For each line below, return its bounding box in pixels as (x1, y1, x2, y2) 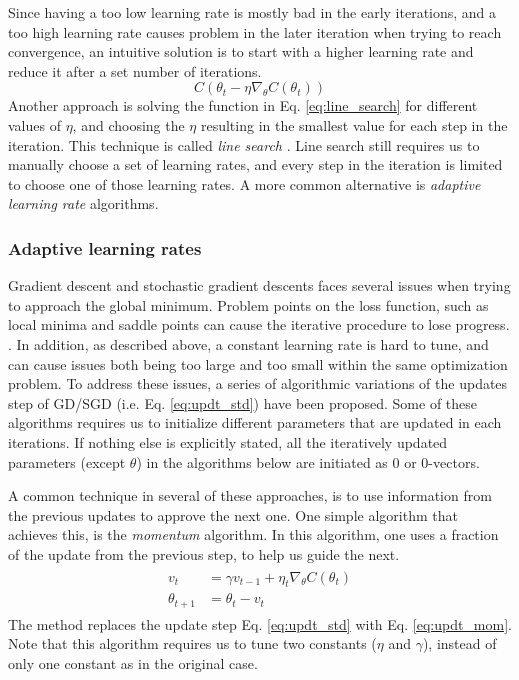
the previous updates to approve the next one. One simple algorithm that (8, 504, 458, 525)
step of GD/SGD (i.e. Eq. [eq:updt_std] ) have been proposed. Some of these (8, 392, 478, 413)
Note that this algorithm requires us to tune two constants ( (8, 633, 377, 654)
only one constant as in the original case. (8, 653, 258, 673)
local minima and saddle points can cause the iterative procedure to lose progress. (8, 314, 510, 335)
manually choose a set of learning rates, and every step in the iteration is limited (8, 154, 503, 175)
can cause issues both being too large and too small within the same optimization (8, 353, 508, 374)
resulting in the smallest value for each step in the (200, 114, 508, 135)
